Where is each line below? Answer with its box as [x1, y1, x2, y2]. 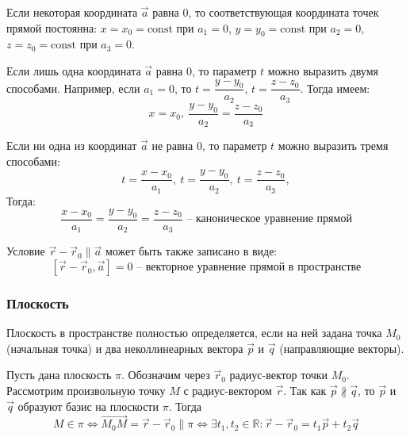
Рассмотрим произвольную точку [6, 382, 166, 399]
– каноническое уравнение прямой [186, 213, 352, 225]
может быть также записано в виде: [105, 243, 278, 259]
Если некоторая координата [6, 4, 138, 20]
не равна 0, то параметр [151, 137, 267, 154]
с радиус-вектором [183, 382, 272, 399]
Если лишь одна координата [6, 62, 141, 79]
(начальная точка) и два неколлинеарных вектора [6, 339, 243, 356]
